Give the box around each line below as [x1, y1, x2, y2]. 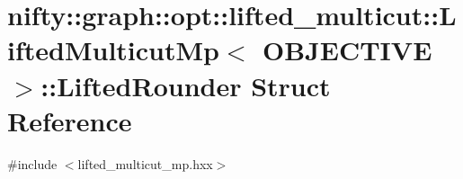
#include [7, 154, 58, 173]
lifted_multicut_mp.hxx [77, 154, 213, 173]
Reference [7, 102, 132, 139]
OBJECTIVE [263, 31, 432, 68]
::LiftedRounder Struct [40, 67, 331, 103]
